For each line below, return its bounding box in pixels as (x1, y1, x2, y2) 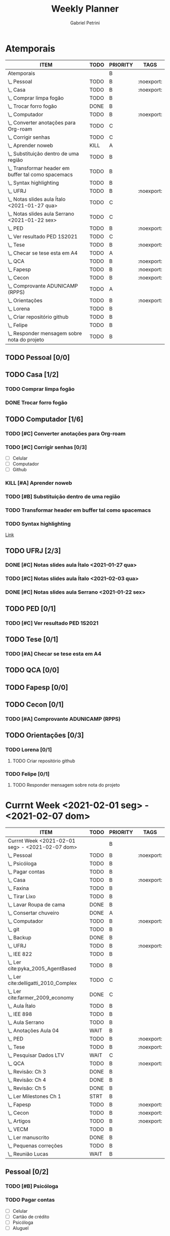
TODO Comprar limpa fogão (5, 386, 75, 393)
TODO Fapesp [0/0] (5, 683, 68, 691)
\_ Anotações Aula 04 (8, 1027, 59, 1034)
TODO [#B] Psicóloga (5, 1183, 59, 1190)
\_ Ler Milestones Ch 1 (8, 1093, 62, 1100)
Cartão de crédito (12, 1213, 50, 1220)
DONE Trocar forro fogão (5, 399, 68, 406)
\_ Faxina (8, 884, 29, 891)
